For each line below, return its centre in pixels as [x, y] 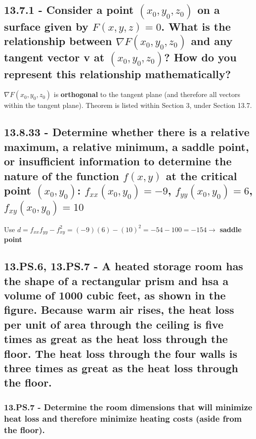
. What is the [196, 26]
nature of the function [62, 175]
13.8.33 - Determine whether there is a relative [127, 132]
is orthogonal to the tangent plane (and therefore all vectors [147, 94]
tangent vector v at [54, 57]
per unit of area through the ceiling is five [114, 324]
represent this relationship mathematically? [118, 73]
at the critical [201, 175]
